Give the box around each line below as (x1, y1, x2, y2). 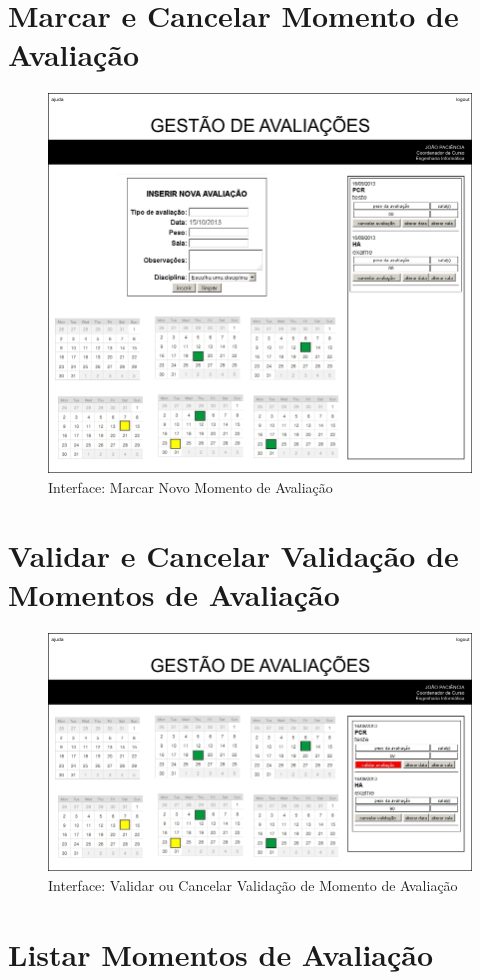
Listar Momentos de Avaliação (8, 933, 434, 974)
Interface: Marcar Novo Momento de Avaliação (48, 476, 333, 497)
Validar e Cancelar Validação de (8, 535, 459, 576)
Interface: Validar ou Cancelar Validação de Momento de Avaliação (48, 874, 458, 895)
